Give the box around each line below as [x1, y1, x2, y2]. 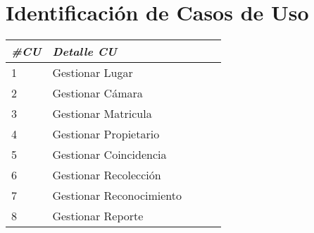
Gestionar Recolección [52, 167, 161, 184]
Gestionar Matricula [52, 105, 152, 122]
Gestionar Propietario [52, 126, 160, 143]
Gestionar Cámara [52, 85, 143, 102]
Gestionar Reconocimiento [52, 187, 182, 204]
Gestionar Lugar [52, 64, 133, 81]
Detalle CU [52, 43, 117, 60]
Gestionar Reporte [52, 208, 144, 225]
